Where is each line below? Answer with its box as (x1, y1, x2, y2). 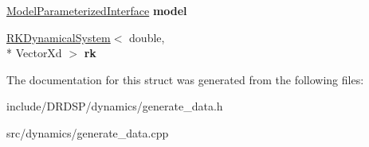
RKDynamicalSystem (6, 29, 111, 45)
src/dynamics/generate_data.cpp (6, 124, 169, 141)
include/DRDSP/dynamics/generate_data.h (6, 98, 223, 114)
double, (129, 29, 165, 45)
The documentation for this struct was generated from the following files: (6, 71, 364, 87)
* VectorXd (6, 44, 62, 61)
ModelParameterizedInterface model (6, 2, 187, 18)
